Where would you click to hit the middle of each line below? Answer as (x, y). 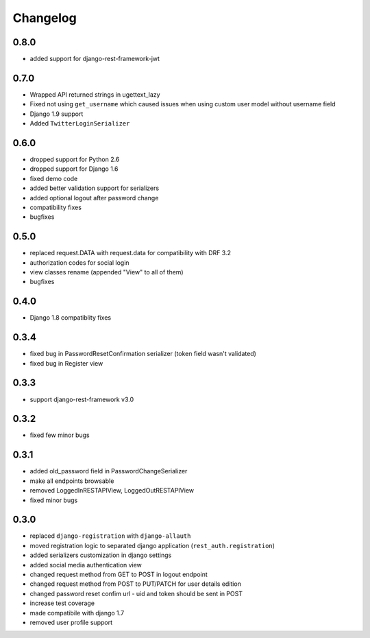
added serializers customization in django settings (101, 555)
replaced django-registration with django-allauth (110, 536)
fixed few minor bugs (60, 435)
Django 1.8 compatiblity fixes (71, 318)
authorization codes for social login (79, 262)
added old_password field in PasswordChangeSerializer (109, 471)
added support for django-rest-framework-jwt (95, 59)
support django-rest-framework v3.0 (82, 399)
